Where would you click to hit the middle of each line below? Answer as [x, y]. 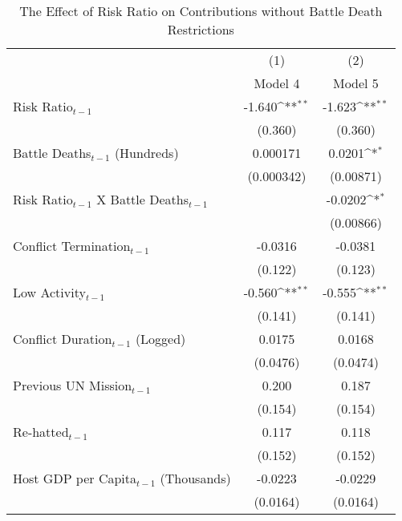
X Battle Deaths [142, 199]
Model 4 [277, 83]
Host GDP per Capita [75, 478]
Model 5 [355, 83]
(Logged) [160, 339]
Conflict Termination [72, 246]
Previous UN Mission [73, 385]
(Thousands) [195, 478]
